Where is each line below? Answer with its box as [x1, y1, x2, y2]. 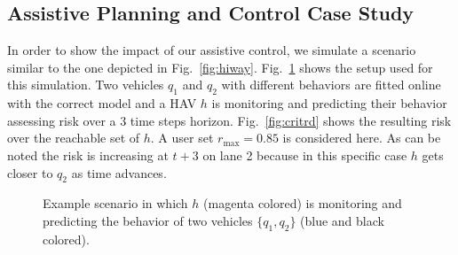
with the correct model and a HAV [7, 94, 197, 112]
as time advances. [71, 163, 167, 182]
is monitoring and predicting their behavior [211, 94, 447, 112]
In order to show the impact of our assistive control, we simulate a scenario [7, 41, 416, 59]
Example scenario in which [43, 194, 188, 212]
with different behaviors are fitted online [221, 75, 441, 94]
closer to [7, 163, 53, 182]
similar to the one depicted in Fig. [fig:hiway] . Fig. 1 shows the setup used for [7, 58, 433, 76]
